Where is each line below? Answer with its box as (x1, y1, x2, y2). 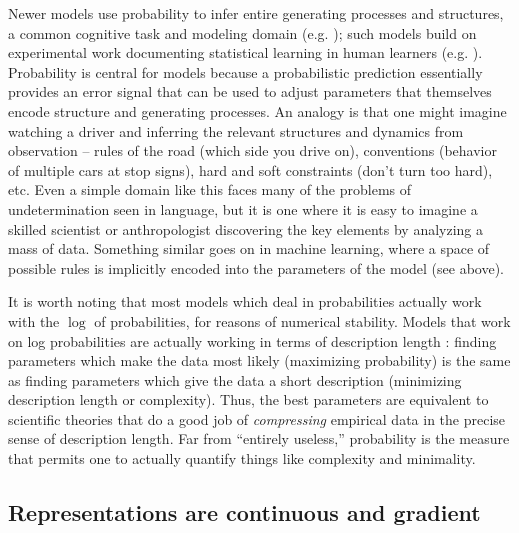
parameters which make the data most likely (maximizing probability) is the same (8, 350, 511, 371)
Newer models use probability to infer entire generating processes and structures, (8, 3, 504, 23)
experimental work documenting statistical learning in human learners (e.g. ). (8, 42, 483, 63)
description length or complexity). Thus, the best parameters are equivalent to (8, 389, 489, 410)
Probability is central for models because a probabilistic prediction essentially (8, 61, 483, 82)
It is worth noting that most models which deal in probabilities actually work (8, 291, 482, 312)
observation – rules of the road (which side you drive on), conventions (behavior (8, 140, 497, 161)
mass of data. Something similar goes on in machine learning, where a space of (8, 238, 490, 259)
